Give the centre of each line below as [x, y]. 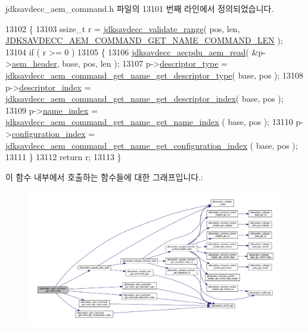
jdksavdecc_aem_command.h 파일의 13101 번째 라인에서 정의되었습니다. [140, 8]
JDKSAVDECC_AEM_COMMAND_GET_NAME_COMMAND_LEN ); [144, 40]
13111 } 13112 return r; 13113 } [63, 157]
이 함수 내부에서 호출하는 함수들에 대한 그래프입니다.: [104, 177]
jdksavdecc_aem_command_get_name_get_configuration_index [127, 145]
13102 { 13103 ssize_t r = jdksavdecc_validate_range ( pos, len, [123, 28]
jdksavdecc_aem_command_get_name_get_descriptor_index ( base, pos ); [144, 99]
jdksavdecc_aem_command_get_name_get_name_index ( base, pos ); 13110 [149, 122]
